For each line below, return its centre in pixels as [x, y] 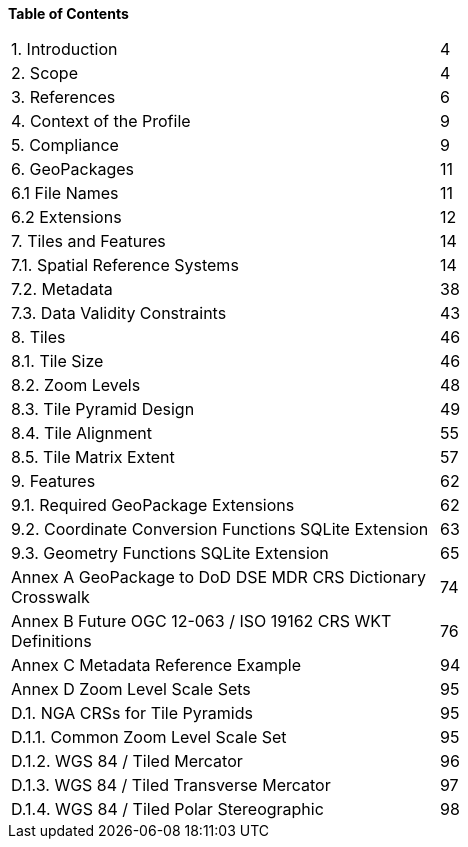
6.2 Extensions [66, 217]
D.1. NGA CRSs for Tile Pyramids [132, 713]
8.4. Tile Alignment [82, 433]
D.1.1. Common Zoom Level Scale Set [149, 737]
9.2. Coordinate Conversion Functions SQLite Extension [220, 529]
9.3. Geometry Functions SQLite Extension [170, 553]
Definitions [51, 641]
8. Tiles [38, 337]
